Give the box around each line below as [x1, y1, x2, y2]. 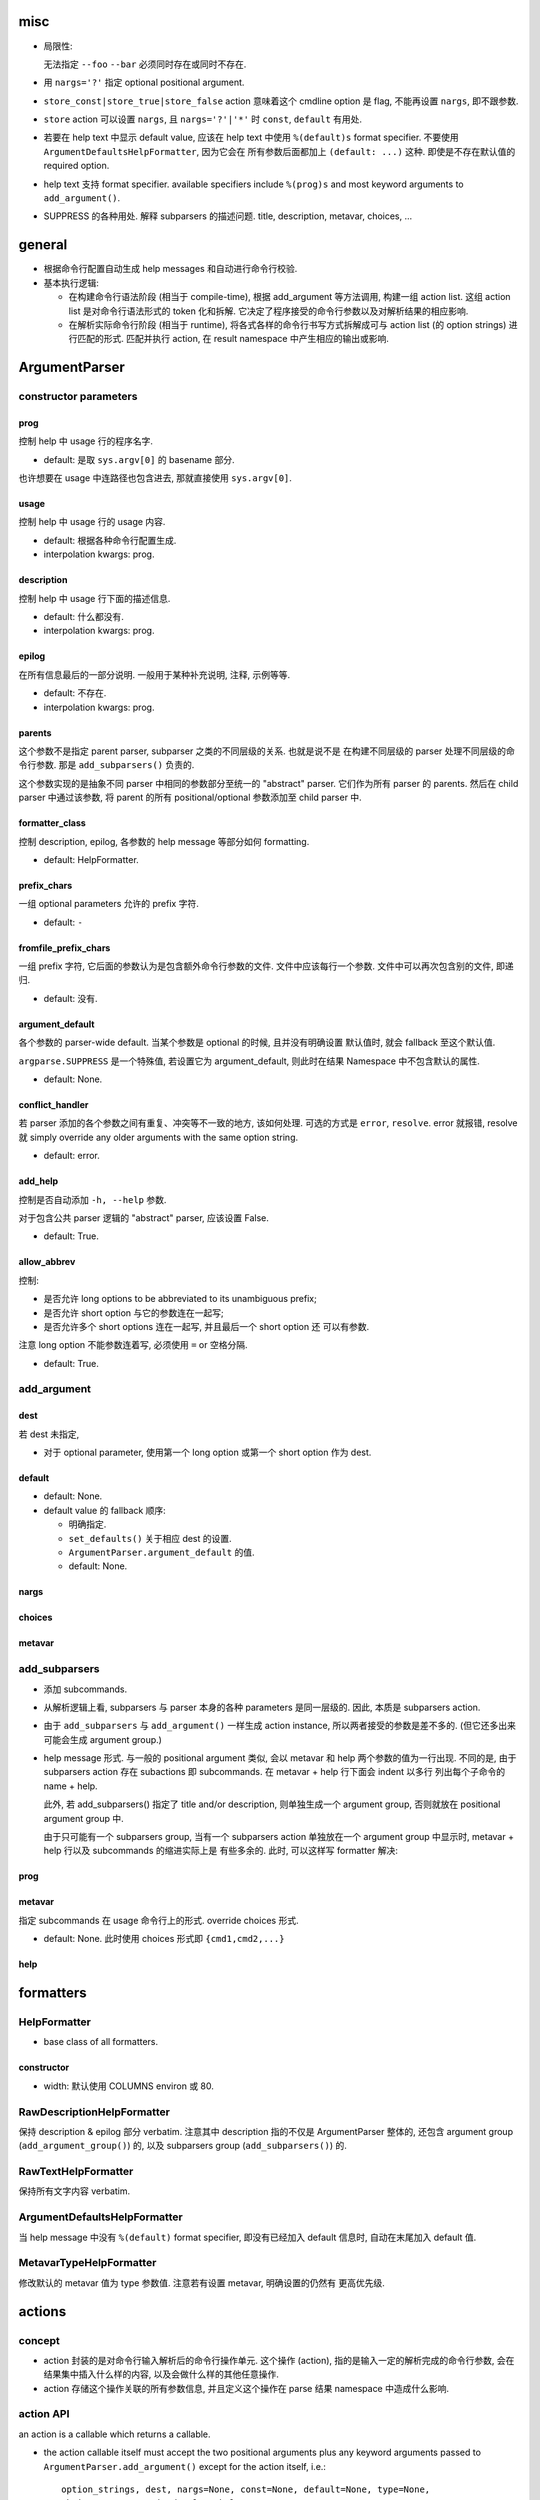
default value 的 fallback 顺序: [43, 1504, 167, 1516]
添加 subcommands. [43, 1683, 128, 1695]
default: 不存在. [43, 687, 107, 699]
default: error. [43, 1150, 100, 1162]
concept [18, 2333, 60, 2347]
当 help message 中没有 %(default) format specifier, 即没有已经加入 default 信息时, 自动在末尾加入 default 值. [18, 2231, 477, 2243]
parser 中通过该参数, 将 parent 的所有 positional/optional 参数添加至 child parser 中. [18, 791, 362, 804]
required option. [43, 160, 110, 172]
